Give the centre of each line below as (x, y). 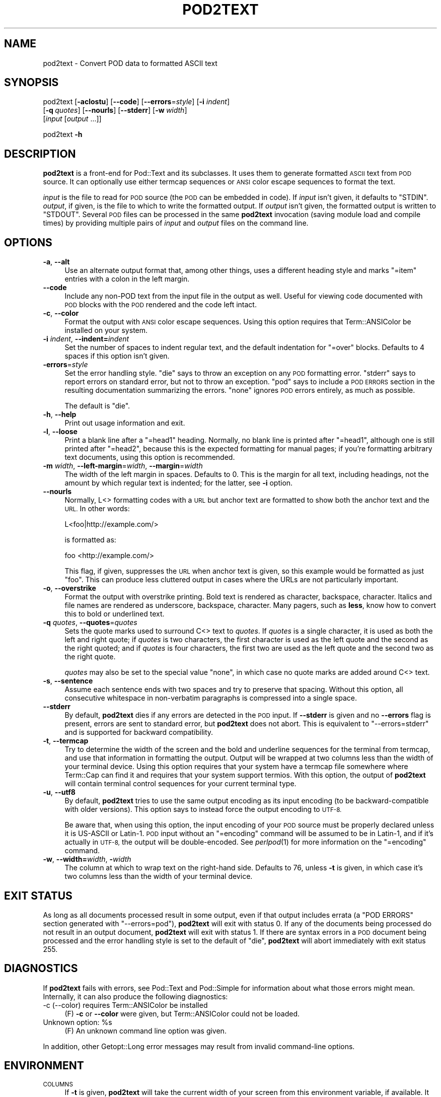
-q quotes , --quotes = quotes (90, 623)
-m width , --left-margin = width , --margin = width (123, 466)
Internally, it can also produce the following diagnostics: (135, 996)
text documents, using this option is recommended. (150, 457)
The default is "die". (97, 406)
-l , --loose (60, 432)
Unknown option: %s (78, 1022)
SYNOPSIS (31, 83)
